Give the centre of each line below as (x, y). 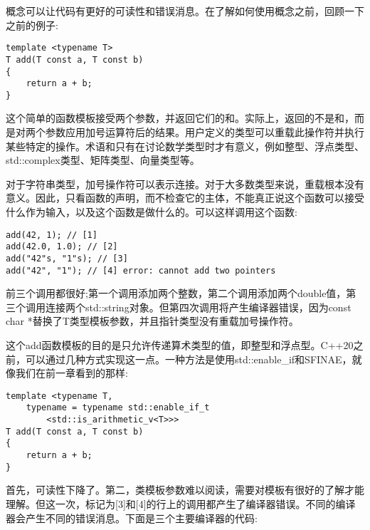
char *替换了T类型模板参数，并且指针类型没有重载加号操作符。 (152, 321)
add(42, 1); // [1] (52, 235)
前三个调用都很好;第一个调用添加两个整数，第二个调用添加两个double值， (176, 293)
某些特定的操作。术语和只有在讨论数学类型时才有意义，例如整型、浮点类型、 (185, 146)
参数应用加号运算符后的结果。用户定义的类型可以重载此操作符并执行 (205, 132)
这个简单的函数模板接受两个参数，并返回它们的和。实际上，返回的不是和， (180, 118)
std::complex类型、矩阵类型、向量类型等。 (103, 160)
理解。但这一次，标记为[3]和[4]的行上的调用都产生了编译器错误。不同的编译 (181, 504)
